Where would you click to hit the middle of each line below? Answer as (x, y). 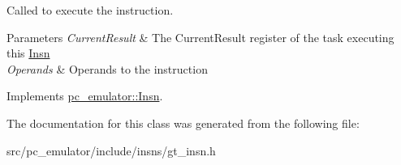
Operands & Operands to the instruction (107, 68)
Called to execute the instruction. (90, 10)
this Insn (28, 53)
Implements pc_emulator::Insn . (85, 96)
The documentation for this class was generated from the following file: (183, 123)
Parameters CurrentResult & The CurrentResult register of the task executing (200, 37)
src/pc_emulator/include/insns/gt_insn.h (111, 150)
